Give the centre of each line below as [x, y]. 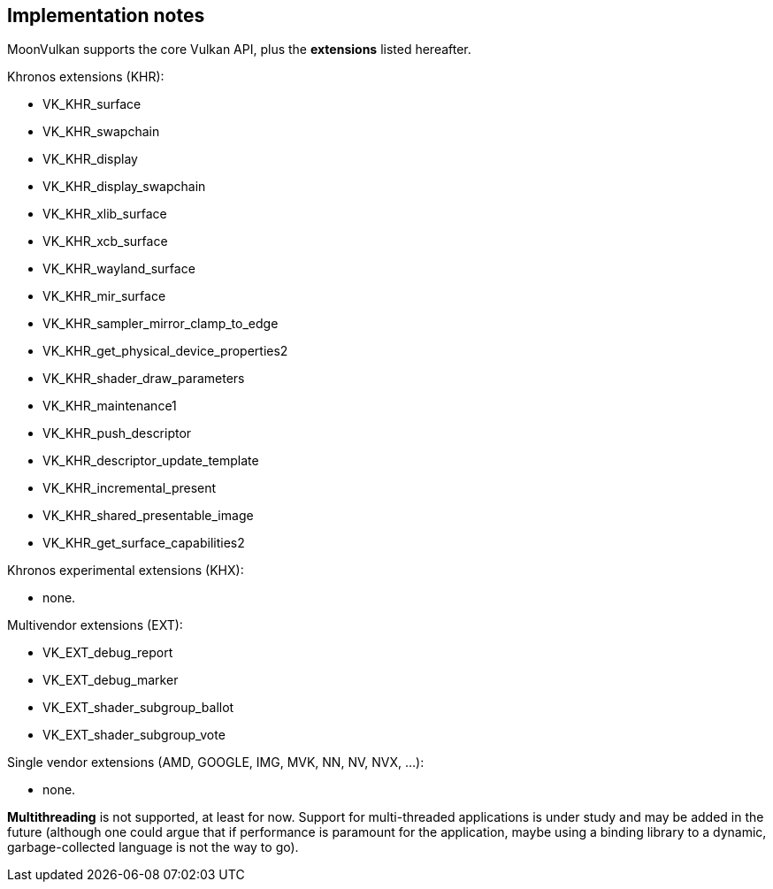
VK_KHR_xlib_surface [105, 214]
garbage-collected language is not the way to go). [153, 847]
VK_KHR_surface [92, 104]
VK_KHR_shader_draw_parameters [144, 379]
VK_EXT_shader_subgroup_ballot [138, 708]
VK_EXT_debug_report [108, 653]
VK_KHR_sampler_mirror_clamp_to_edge [161, 324]
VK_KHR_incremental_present [130, 488]
